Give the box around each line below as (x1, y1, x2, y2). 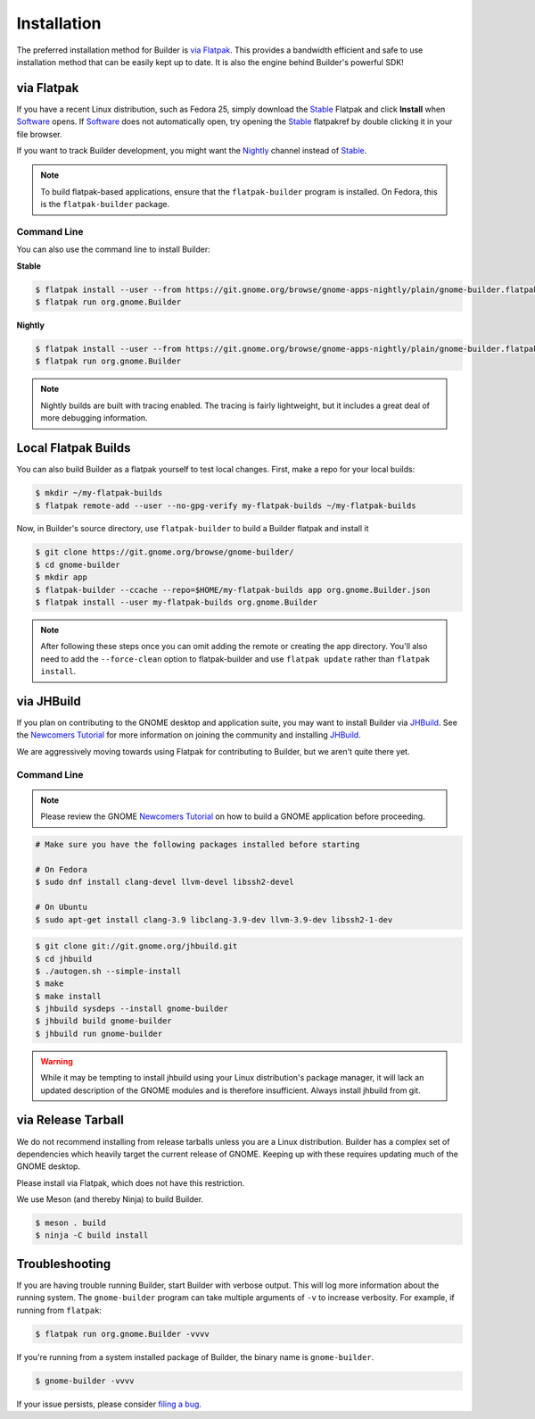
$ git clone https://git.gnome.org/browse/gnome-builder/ (35, 547, 294, 557)
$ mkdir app (35, 572, 88, 582)
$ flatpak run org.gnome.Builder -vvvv (35, 1329, 210, 1339)
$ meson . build (35, 1218, 107, 1228)
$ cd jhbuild (35, 954, 93, 964)
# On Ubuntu (35, 902, 88, 913)
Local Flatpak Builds (16, 440, 131, 455)
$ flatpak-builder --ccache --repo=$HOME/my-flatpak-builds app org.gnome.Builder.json (35, 585, 431, 595)
